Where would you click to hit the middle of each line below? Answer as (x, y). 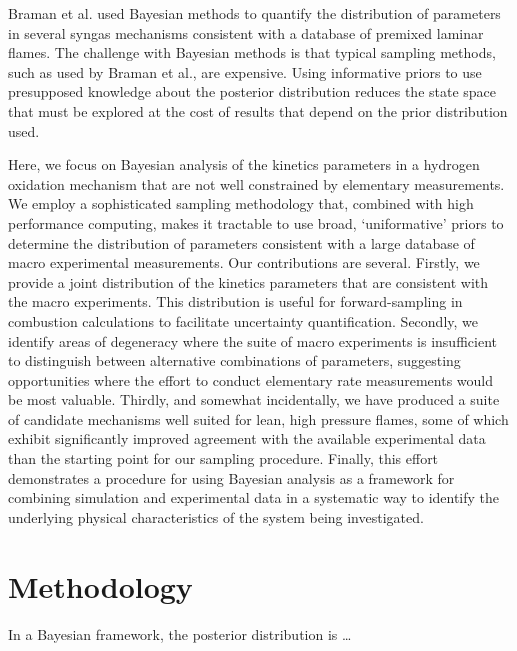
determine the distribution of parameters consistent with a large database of (241, 242)
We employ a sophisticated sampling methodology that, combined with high (241, 203)
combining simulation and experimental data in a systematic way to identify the (254, 497)
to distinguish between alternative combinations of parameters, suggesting (234, 360)
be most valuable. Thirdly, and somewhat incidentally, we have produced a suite (254, 399)
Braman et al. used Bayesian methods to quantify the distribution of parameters (254, 13)
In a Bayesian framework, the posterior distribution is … (180, 633)
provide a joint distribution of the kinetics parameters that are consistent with (248, 281)
